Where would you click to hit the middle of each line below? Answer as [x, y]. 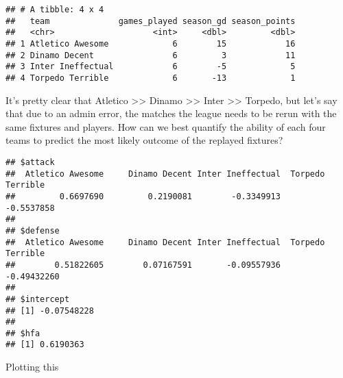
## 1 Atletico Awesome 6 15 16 [151, 43]
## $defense [33, 230]
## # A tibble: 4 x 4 [55, 10]
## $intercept [38, 299]
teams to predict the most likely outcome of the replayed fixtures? [144, 140]
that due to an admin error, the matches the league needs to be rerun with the [171, 113]
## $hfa [23, 333]
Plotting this [32, 367]
